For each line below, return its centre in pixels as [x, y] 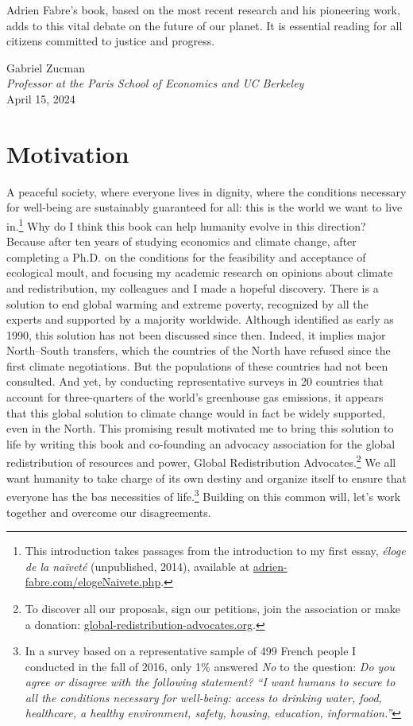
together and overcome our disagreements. [109, 512]
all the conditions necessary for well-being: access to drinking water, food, [203, 697]
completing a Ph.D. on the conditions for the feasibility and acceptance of [186, 256]
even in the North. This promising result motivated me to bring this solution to [200, 428]
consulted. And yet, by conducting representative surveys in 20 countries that [195, 381]
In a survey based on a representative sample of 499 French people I [191, 651]
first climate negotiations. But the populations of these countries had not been [197, 365]
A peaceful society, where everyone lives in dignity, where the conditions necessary [206, 191]
